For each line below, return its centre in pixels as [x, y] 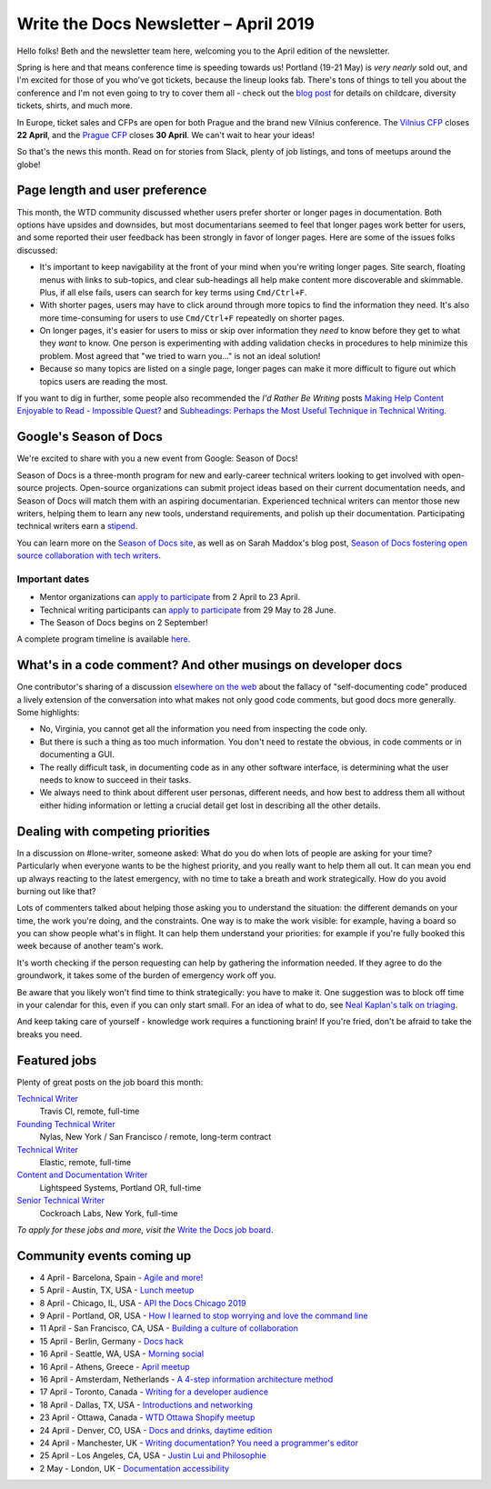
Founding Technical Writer [66, 1124]
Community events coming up [104, 1256]
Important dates [53, 579]
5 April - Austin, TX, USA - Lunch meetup [117, 1290]
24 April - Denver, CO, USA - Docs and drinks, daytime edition [156, 1430]
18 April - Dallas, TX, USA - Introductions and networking [146, 1404]
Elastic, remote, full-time [85, 1163]
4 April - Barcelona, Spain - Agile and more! [121, 1277]
